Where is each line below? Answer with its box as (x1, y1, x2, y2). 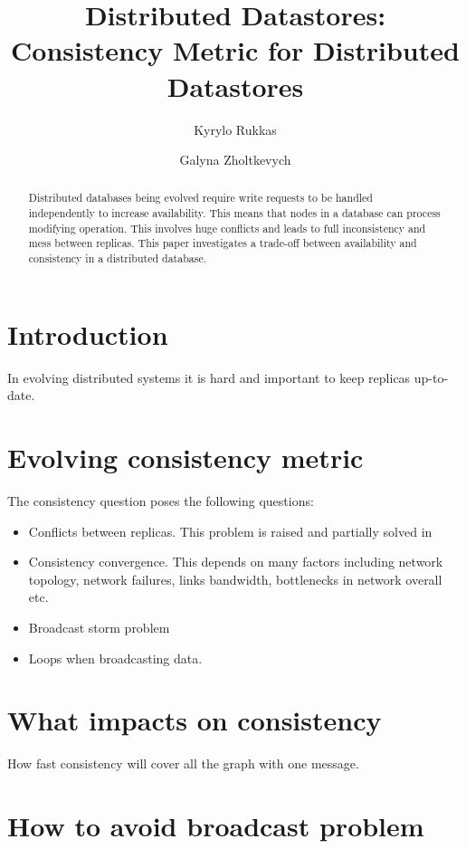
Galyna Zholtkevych (179, 150, 291, 169)
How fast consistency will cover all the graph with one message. (7, 754, 359, 773)
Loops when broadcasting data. (28, 648, 203, 667)
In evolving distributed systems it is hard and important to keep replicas (7, 367, 411, 386)
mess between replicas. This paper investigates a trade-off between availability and (28, 235, 417, 251)
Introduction (7, 315, 168, 352)
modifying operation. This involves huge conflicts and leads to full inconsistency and (28, 220, 426, 235)
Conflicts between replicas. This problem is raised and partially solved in (28, 521, 433, 540)
